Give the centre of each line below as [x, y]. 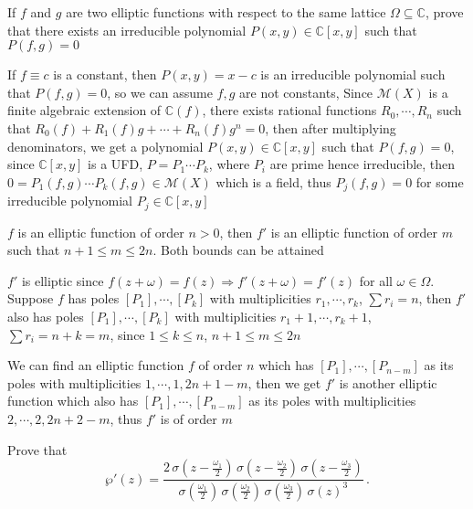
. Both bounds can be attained [238, 250]
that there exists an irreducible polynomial [127, 30]
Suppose [31, 298]
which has [286, 365]
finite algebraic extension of [84, 110]
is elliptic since [63, 280]
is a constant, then [105, 74]
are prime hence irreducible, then [363, 164]
